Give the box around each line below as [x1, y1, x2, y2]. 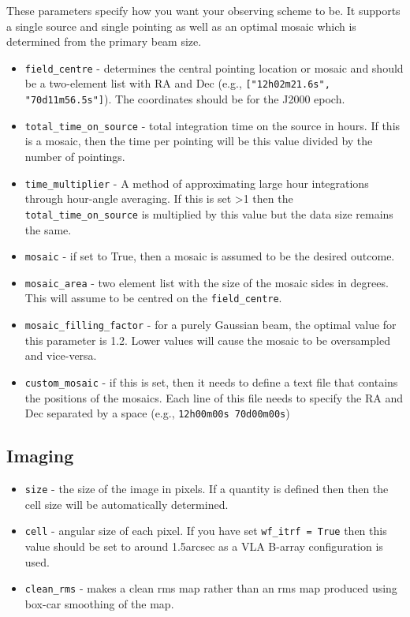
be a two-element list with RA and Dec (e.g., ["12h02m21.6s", [24, 75, 330, 92]
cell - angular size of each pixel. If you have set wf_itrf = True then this [24, 522, 387, 539]
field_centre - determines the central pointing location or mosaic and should [24, 59, 404, 76]
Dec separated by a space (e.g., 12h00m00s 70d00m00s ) [24, 405, 290, 421]
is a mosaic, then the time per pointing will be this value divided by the [24, 133, 373, 149]
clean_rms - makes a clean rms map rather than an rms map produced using [24, 580, 397, 596]
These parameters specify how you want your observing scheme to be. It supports [6, 2, 401, 18]
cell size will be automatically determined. [24, 495, 229, 512]
